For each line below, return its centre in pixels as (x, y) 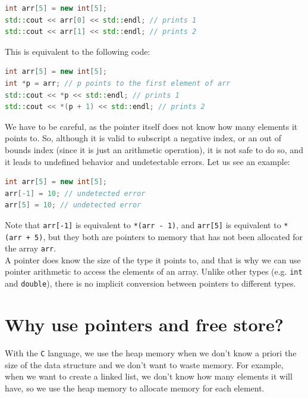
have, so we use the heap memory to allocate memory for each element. (135, 388)
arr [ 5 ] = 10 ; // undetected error (73, 205)
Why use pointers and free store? (144, 324)
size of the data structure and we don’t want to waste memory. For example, (144, 364)
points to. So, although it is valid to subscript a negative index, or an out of (143, 138)
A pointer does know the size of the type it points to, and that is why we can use (153, 259)
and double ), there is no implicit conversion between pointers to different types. (150, 283)
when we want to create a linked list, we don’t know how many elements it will (149, 376)
